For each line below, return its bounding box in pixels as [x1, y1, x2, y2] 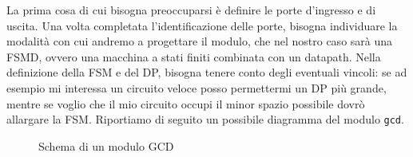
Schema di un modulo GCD [38, 137, 174, 154]
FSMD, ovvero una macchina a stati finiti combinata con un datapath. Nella [6, 48, 381, 65]
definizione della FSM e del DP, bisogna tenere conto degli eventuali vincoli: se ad [6, 64, 407, 80]
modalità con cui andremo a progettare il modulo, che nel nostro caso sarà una [6, 33, 393, 49]
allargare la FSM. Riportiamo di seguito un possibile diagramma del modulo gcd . [6, 111, 404, 128]
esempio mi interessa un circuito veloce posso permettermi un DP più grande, [6, 79, 387, 96]
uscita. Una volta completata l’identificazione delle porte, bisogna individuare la [6, 17, 398, 33]
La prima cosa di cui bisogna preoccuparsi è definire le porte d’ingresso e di [6, 2, 376, 18]
